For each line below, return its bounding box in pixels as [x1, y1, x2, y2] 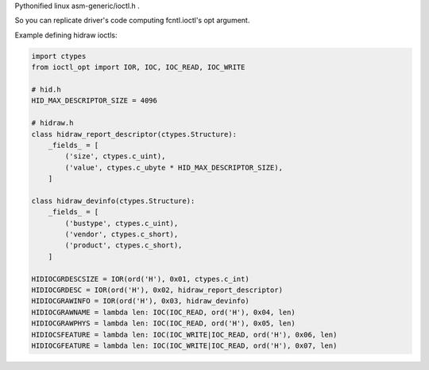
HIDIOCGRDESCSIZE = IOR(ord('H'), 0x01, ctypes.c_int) [31, 275, 249, 283]
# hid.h [31, 84, 61, 94]
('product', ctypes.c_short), [64, 241, 183, 250]
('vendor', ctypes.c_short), [64, 230, 179, 239]
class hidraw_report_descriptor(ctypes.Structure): [31, 130, 238, 138]
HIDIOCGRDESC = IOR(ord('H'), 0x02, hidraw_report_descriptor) [31, 285, 284, 294]
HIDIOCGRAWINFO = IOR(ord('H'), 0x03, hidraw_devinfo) [31, 297, 249, 306]
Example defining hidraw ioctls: [14, 30, 118, 40]
